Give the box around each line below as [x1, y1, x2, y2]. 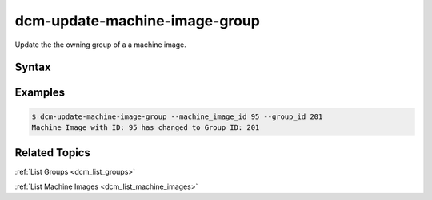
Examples [14, 86, 66, 100]
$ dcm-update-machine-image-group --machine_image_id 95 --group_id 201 [31, 112, 323, 121]
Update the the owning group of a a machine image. [14, 40, 187, 49]
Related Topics [14, 146, 91, 159]
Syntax [14, 61, 51, 74]
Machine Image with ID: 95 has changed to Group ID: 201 [31, 123, 260, 131]
